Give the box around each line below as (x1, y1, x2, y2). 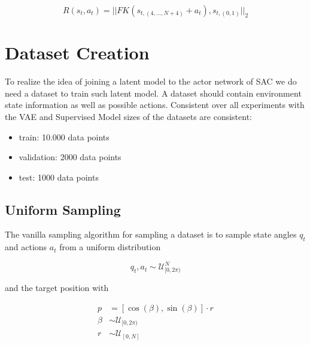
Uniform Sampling (5, 200, 121, 218)
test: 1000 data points (19, 170, 99, 183)
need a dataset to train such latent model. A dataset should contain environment (5, 86, 302, 99)
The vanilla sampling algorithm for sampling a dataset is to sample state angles (5, 228, 297, 241)
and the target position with (5, 281, 109, 294)
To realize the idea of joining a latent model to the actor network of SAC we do (5, 75, 297, 88)
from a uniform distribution (59, 241, 161, 253)
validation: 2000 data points (19, 151, 121, 163)
